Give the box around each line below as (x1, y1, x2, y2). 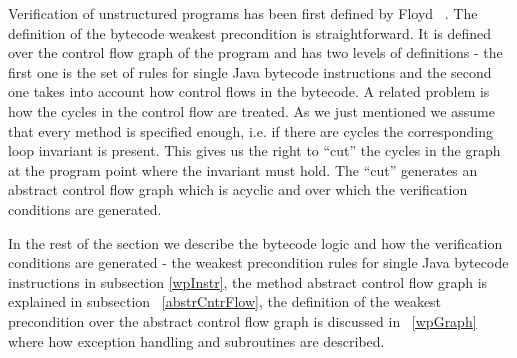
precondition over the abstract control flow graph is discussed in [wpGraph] (8, 310, 477, 331)
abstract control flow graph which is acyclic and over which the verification (8, 179, 468, 200)
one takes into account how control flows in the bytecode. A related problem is (8, 81, 490, 102)
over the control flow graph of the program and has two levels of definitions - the (8, 42, 503, 63)
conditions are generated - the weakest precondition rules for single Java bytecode (8, 252, 509, 273)
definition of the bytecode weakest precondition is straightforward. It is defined (8, 22, 492, 43)
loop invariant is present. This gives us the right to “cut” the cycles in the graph (8, 140, 501, 161)
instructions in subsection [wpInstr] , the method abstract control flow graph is (8, 271, 488, 292)
